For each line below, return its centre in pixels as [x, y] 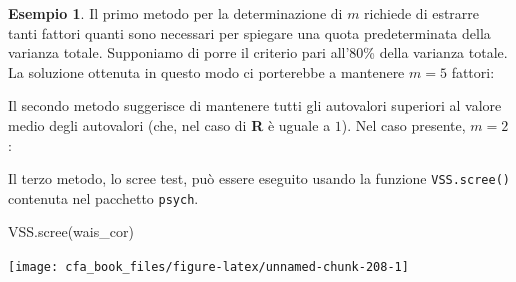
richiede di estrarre [422, 13]
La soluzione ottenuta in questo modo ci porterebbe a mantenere [206, 71]
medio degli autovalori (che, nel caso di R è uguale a [169, 124]
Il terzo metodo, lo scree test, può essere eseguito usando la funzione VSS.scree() [259, 178]
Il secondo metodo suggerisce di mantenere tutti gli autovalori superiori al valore [255, 105]
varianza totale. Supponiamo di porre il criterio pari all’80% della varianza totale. [258, 52]
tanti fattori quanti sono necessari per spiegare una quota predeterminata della [249, 32]
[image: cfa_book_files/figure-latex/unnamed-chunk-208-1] [208, 267]
